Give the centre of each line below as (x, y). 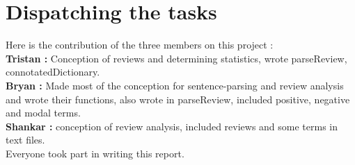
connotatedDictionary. (53, 72)
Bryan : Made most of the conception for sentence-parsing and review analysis (175, 85)
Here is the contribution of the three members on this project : (140, 45)
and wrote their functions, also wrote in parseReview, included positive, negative (178, 99)
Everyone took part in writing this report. (95, 153)
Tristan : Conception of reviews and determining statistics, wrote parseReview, (176, 58)
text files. (25, 140)
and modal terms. (43, 113)
